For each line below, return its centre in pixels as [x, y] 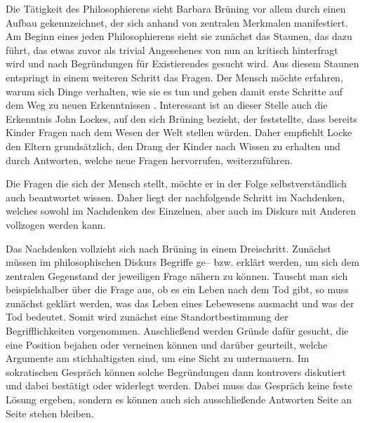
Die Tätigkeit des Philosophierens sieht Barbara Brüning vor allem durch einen [176, 8]
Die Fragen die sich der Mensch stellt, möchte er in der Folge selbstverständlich [176, 183]
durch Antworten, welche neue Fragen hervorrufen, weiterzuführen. [149, 160]
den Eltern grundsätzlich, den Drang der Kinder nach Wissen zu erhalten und [173, 146]
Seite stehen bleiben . [50, 413]
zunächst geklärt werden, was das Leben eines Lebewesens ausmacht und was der [180, 303]
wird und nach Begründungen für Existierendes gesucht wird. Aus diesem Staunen [182, 63]
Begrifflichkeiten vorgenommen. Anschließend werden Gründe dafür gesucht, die [177, 331]
